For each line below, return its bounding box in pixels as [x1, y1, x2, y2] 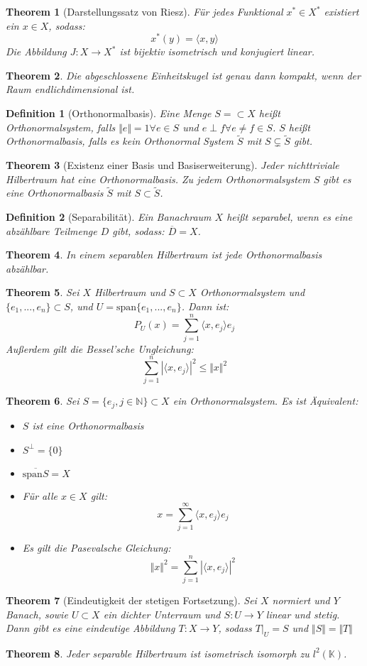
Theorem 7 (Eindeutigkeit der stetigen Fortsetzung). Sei [6, 592, 257, 607]
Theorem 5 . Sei [6, 285, 80, 300]
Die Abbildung [6, 44, 67, 59]
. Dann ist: [181, 299, 229, 314]
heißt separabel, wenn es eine [226, 209, 353, 224]
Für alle [22, 488, 57, 503]
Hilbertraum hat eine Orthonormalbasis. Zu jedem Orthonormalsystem [6, 171, 310, 186]
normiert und [272, 592, 330, 607]
